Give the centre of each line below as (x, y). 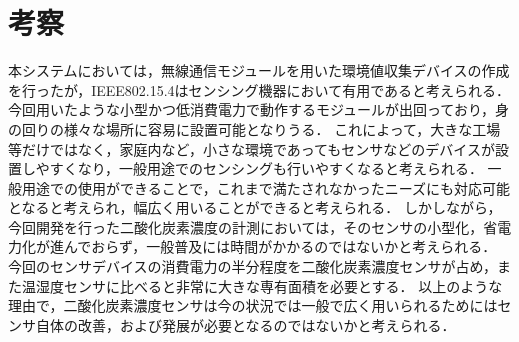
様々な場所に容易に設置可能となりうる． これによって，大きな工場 (282, 128)
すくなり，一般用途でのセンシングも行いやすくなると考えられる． (266, 168)
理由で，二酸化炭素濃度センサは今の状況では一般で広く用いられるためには (253, 305)
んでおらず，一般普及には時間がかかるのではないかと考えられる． (280, 246)
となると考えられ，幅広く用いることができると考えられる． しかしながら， (255, 207)
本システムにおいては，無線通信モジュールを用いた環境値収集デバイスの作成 (259, 70)
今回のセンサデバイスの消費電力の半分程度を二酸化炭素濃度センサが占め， (252, 266)
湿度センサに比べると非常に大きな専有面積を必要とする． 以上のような (269, 285)
